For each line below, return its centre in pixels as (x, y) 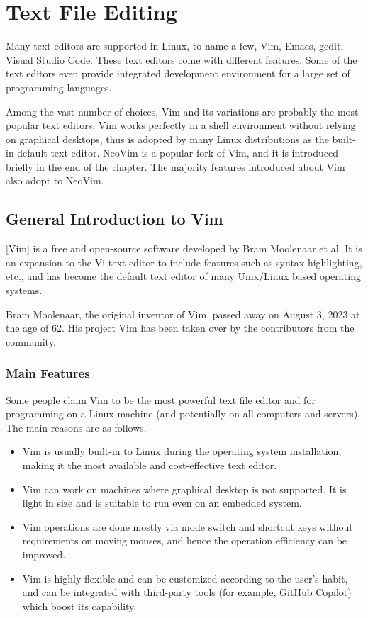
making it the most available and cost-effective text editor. (150, 465)
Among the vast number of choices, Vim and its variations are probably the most (182, 111)
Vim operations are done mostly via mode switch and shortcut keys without (188, 526)
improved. (44, 554)
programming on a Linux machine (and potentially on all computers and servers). (183, 414)
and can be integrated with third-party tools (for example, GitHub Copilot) (187, 592)
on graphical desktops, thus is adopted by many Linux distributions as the (167, 139)
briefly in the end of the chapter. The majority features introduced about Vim (175, 166)
